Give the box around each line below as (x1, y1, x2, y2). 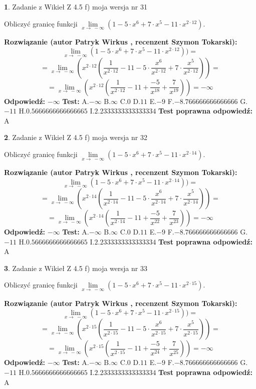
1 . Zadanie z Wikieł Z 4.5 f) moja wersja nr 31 (4, 1, 147, 11)
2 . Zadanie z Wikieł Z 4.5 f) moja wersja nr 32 (4, 132, 147, 142)
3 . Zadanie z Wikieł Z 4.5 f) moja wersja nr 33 (4, 262, 147, 273)
